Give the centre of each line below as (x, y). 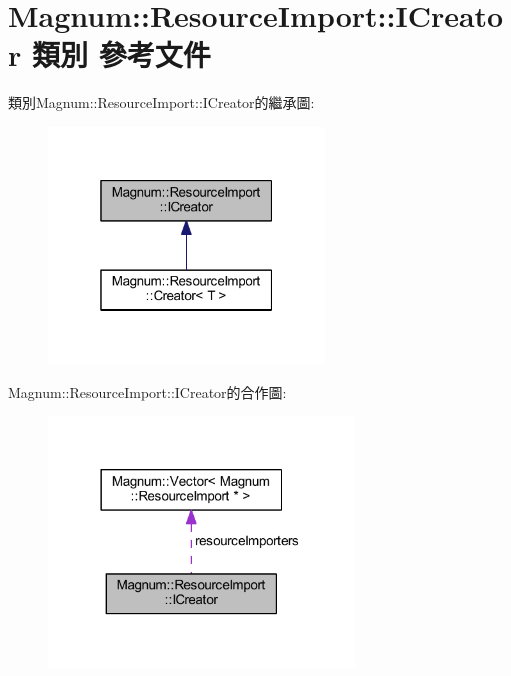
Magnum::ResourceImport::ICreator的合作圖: (147, 391)
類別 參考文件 (121, 54)
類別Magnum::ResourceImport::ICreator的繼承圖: (161, 102)
